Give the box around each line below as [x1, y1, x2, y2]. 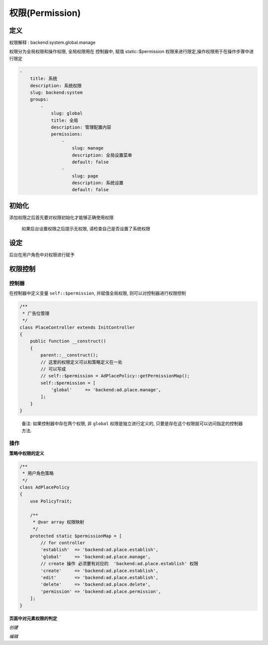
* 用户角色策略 [22, 471, 54, 476]
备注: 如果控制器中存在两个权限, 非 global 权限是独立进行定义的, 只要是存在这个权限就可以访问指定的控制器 [21, 421, 243, 427]
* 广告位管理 [22, 310, 50, 316]
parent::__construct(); [40, 353, 99, 358]
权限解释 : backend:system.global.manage [9, 40, 96, 46]
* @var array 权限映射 [32, 519, 84, 525]
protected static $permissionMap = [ [30, 533, 122, 539]
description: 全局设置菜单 [72, 152, 133, 158]
